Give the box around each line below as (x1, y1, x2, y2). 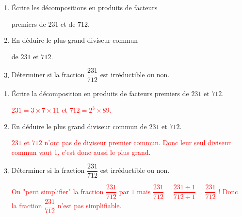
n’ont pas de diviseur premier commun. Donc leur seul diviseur (44, 137, 231, 148)
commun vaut (11, 147, 52, 157)
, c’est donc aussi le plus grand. (57, 147, 151, 157)
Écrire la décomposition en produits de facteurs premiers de (11, 88, 189, 99)
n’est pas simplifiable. (57, 200, 122, 210)
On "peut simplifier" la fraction (11, 186, 104, 196)
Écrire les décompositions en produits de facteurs (11, 2, 158, 12)
